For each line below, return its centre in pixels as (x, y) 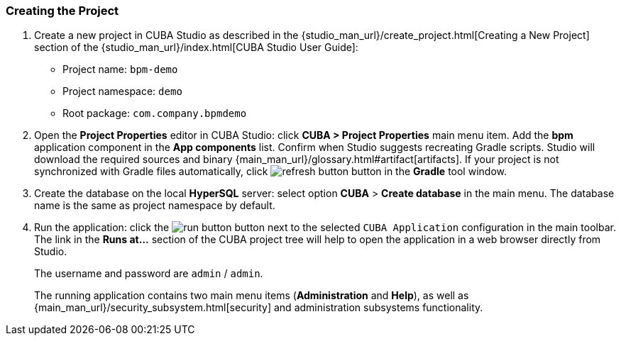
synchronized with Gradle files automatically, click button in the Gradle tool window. (270, 172)
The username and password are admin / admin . (149, 274)
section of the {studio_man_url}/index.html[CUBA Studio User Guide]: (196, 47)
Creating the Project (62, 11)
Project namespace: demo (122, 91)
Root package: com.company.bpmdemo (155, 113)
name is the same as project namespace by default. (155, 206)
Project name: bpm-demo (120, 69)
